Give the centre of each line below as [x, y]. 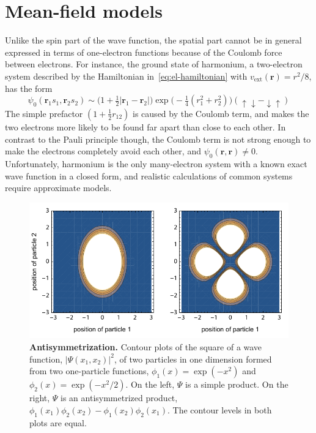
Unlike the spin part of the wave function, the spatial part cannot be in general [153, 40]
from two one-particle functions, [89, 371]
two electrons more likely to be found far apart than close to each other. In [145, 126]
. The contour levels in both [220, 409]
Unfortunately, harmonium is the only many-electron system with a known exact [156, 163]
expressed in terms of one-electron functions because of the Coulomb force [144, 52]
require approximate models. [58, 188]
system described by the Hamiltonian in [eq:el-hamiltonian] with [126, 76]
